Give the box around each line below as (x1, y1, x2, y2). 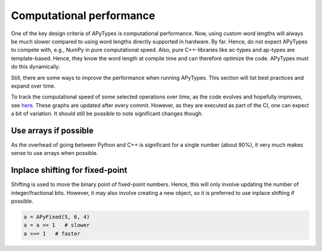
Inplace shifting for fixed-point (11, 165, 128, 175)
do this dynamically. (11, 63, 60, 70)
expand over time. (11, 82, 56, 89)
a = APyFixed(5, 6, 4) (23, 213, 90, 221)
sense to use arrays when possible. (11, 150, 98, 157)
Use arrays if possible (11, 125, 94, 135)
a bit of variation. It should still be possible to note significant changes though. (11, 110, 203, 117)
